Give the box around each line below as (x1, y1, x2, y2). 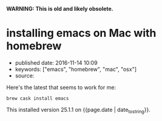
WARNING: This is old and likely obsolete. (6, 5, 113, 12)
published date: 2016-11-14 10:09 (15, 59, 98, 66)
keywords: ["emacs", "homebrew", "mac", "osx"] (15, 65, 137, 73)
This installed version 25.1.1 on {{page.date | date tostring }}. (6, 106, 150, 114)
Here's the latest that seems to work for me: (6, 83, 116, 91)
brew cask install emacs (6, 95, 69, 102)
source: (15, 72, 35, 79)
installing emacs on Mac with (6, 27, 157, 40)
